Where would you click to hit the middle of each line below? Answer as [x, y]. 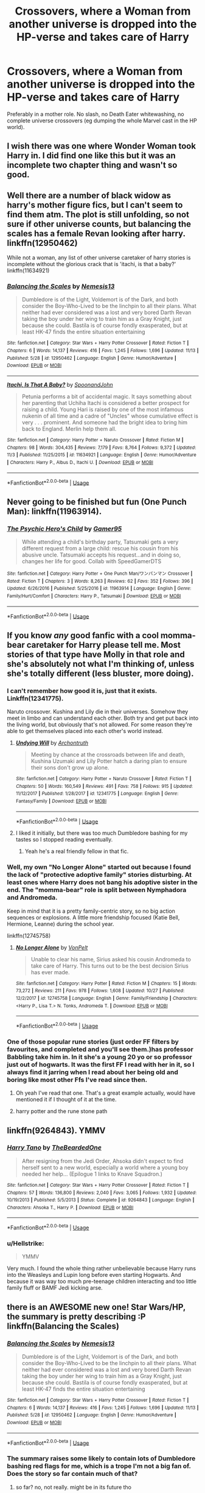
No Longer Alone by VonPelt [52, 947]
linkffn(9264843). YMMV [56, 1130]
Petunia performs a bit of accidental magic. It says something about [107, 396]
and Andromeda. [32, 898]
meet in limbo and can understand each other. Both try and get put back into [103, 718]
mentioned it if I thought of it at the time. [66, 1100]
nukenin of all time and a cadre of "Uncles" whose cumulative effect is [110, 416]
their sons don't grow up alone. [70, 768]
